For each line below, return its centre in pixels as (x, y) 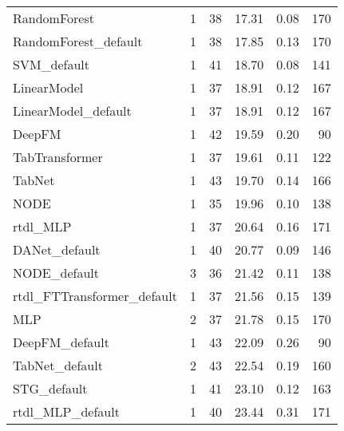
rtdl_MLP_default (66, 411)
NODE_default (56, 273)
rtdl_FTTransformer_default (95, 296)
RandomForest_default (78, 41)
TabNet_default (58, 365)
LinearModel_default (72, 111)
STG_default (50, 388)
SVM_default (51, 64)
